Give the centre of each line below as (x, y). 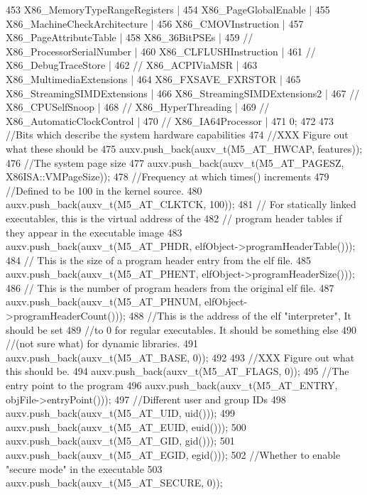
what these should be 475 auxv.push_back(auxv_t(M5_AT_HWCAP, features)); (184, 148)
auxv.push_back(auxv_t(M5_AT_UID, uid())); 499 (121, 413)
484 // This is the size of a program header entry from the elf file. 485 (159, 260)
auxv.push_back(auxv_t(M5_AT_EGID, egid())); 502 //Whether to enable (173, 455)
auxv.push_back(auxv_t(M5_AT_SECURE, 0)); (114, 483)
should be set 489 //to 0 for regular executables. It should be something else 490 (181, 329)
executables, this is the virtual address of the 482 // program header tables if (174, 218)
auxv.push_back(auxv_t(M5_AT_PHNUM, (104, 301)
